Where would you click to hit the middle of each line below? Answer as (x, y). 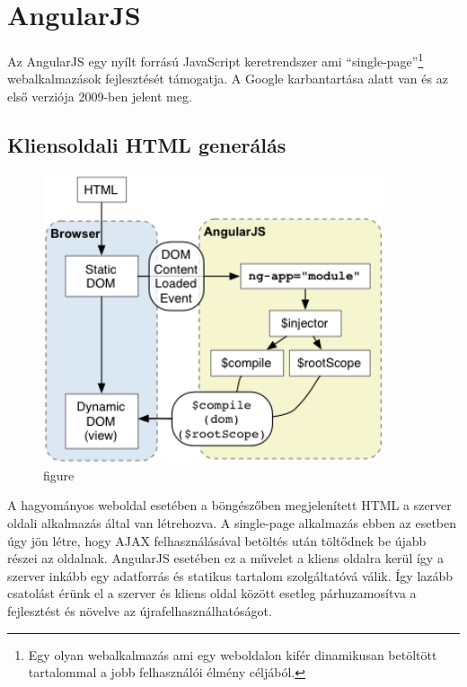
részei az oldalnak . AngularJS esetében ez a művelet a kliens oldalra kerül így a (225, 558)
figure (59, 475)
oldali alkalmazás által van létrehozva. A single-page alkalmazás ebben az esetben (232, 522)
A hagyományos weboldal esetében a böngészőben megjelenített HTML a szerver (229, 505)
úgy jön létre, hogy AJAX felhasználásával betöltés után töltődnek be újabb (217, 540)
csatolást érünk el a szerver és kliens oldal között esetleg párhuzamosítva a (212, 593)
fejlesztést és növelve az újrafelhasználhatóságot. (140, 610)
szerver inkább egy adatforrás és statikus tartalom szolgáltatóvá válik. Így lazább (230, 575)
